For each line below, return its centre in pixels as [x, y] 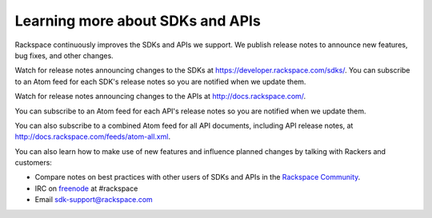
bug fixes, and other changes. [64, 55]
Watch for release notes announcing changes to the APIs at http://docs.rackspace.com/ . [160, 97]
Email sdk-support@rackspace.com [94, 200]
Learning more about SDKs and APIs [138, 21]
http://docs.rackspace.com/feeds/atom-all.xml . [93, 137]
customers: [33, 163]
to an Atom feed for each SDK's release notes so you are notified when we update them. [160, 81]
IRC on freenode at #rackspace [86, 188]
